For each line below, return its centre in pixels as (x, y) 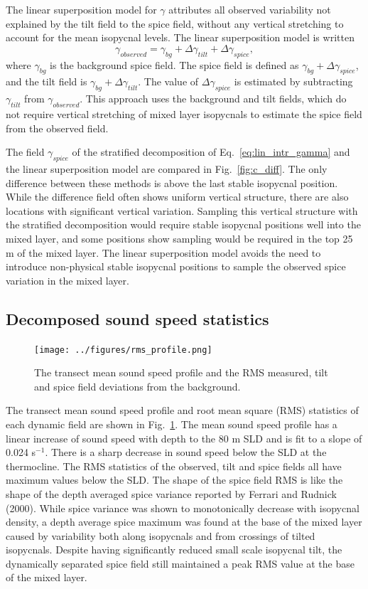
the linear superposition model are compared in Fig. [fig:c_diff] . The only (167, 168)
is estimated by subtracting (293, 81)
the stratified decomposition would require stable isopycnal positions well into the (183, 224)
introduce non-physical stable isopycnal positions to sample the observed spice (176, 266)
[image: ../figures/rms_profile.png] (123, 350)
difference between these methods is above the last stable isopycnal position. (172, 182)
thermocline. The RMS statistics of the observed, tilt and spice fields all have (174, 466)
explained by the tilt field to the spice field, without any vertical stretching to (175, 23)
